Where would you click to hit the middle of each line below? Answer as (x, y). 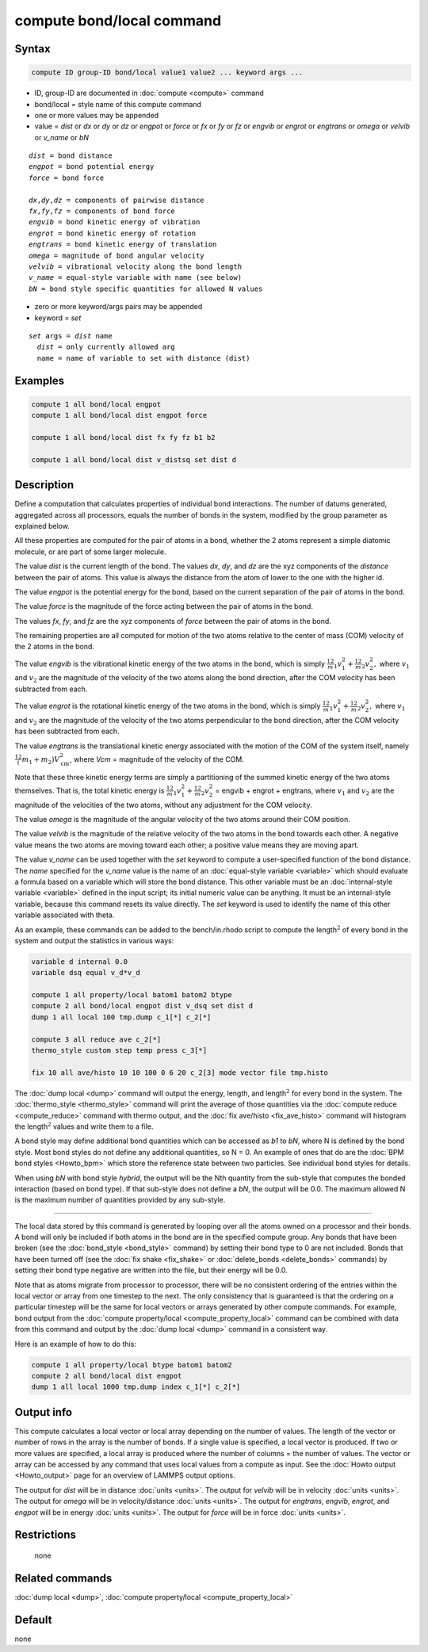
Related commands (63, 1578)
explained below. (42, 526)
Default (33, 1620)
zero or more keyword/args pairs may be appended (118, 307)
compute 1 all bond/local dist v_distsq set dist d (134, 459)
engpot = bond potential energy (92, 167)
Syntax (32, 49)
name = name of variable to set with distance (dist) (143, 358)
